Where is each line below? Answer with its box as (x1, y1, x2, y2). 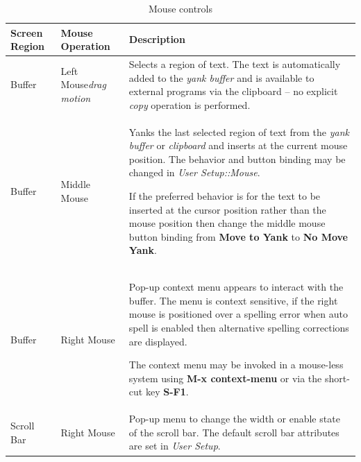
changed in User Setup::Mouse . (128, 165, 260, 180)
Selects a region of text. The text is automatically (128, 57, 341, 71)
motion (60, 91, 91, 105)
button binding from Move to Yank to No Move (128, 229, 349, 243)
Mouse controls (149, 1, 212, 15)
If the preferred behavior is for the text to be (128, 189, 321, 203)
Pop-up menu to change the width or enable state (128, 411, 340, 426)
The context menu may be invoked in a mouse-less (128, 357, 344, 372)
